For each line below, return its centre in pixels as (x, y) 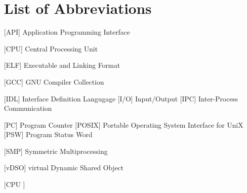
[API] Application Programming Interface (67, 32)
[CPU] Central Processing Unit (51, 48)
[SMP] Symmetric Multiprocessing (56, 151)
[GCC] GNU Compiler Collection (54, 81)
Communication (28, 108)
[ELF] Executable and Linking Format (62, 65)
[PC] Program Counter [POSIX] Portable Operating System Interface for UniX (124, 124)
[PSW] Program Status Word (48, 134)
